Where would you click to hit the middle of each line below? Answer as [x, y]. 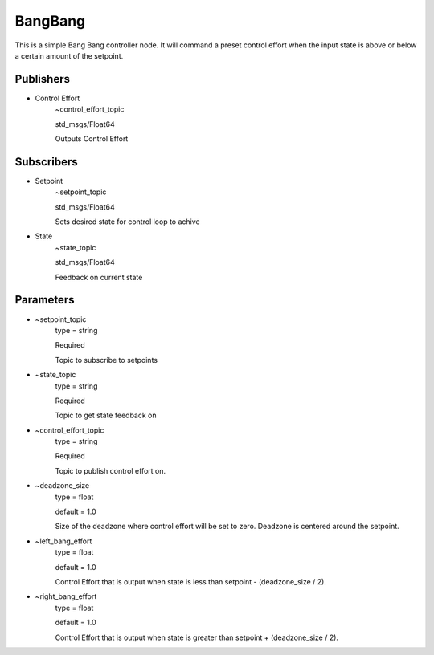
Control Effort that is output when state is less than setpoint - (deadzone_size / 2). [191, 581]
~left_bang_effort [63, 541]
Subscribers [46, 162]
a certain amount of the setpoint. [69, 55]
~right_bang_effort [66, 596]
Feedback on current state [99, 277]
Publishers [42, 79]
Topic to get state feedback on [106, 415]
